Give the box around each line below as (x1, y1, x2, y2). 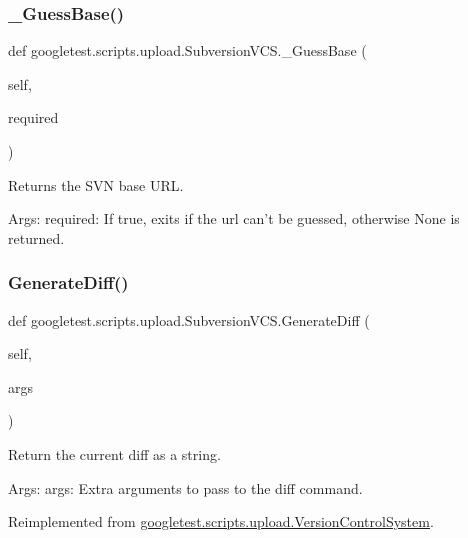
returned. (8, 227, 65, 248)
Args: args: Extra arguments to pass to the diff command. (8, 477, 363, 498)
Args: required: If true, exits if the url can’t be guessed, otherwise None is (8, 208, 460, 229)
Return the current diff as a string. (8, 443, 221, 464)
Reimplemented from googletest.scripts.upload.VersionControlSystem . (8, 511, 434, 532)
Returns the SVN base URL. (8, 174, 184, 195)
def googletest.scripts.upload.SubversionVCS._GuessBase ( (8, 40, 367, 61)
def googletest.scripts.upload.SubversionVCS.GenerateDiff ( (8, 309, 370, 330)
